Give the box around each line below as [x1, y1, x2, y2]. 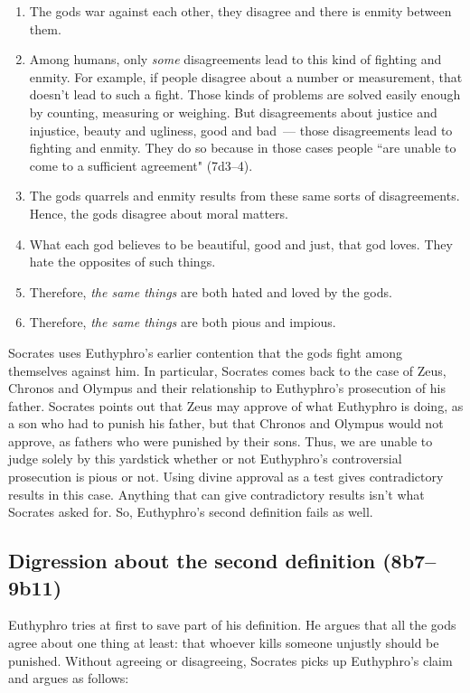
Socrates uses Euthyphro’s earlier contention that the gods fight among [8, 342, 402, 361]
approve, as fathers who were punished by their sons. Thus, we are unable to [8, 431, 433, 450]
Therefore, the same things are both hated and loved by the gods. [29, 282, 392, 301]
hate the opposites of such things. [29, 252, 216, 271]
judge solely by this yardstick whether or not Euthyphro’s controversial [8, 449, 402, 468]
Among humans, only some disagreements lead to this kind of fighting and [29, 50, 442, 69]
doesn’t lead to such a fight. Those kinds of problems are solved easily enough [29, 85, 461, 104]
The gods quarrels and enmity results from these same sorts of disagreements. [29, 186, 460, 205]
